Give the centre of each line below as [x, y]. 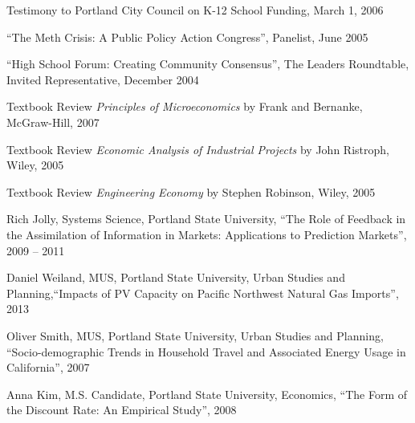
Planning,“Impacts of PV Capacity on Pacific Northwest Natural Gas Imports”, [203, 293]
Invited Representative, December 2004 [103, 79]
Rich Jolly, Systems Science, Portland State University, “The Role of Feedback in [206, 219]
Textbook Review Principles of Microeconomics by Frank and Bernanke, [185, 106]
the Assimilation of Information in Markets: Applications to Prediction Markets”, [207, 234]
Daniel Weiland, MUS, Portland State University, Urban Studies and [176, 277]
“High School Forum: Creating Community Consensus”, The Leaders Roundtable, [208, 64]
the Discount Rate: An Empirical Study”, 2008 [122, 410]
